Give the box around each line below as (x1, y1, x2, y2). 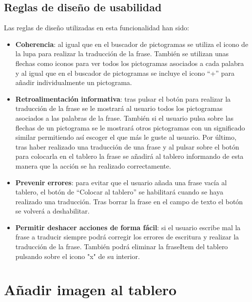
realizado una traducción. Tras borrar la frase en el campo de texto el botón (15, 196, 243, 206)
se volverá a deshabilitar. (15, 206, 90, 216)
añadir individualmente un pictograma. (15, 77, 132, 87)
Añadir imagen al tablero (4, 280, 177, 300)
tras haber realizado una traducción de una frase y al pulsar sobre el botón (15, 141, 239, 151)
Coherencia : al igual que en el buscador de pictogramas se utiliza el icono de (15, 39, 249, 49)
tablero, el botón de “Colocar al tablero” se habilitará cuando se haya (15, 187, 223, 197)
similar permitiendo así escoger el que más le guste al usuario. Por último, (15, 132, 236, 142)
